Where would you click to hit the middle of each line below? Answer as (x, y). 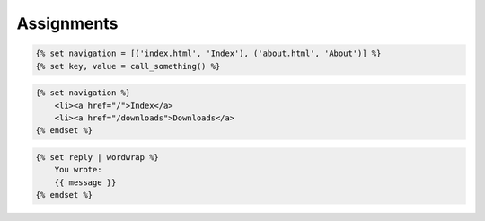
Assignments (67, 23)
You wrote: (78, 170)
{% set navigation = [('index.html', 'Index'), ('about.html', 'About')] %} (208, 53)
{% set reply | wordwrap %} (97, 157)
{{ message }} (85, 182)
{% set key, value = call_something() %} (128, 66)
